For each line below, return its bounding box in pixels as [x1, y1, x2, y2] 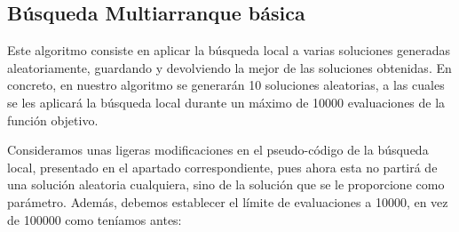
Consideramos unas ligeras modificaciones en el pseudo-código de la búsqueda [7, 140, 429, 159]
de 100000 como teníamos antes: [7, 210, 182, 228]
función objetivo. [7, 110, 99, 129]
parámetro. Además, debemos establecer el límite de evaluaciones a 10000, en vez [7, 192, 448, 211]
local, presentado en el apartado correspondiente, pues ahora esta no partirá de [7, 157, 438, 176]
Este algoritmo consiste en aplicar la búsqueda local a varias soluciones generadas [7, 41, 451, 60]
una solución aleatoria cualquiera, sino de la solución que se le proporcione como [7, 175, 445, 194]
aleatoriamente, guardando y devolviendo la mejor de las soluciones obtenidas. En [7, 58, 452, 76]
